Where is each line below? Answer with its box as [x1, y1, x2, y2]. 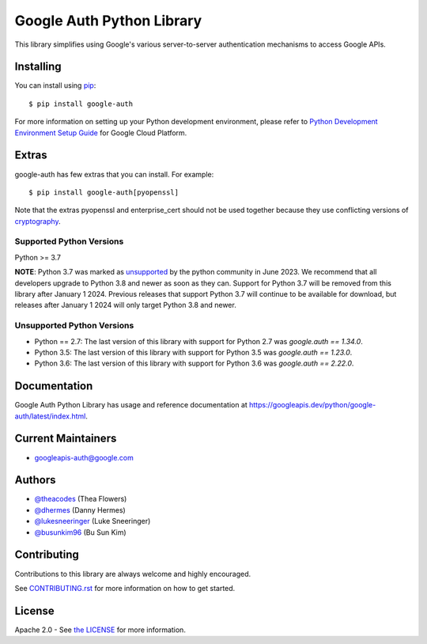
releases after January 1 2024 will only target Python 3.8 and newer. [14, 301, 236, 310]
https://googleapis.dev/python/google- [249, 400, 376, 410]
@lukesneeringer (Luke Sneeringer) [34, 517, 151, 526]
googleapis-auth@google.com [34, 453, 134, 462]
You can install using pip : [14, 81, 96, 90]
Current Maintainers [14, 432, 117, 445]
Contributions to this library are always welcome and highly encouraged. [14, 569, 251, 578]
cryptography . [14, 216, 61, 225]
